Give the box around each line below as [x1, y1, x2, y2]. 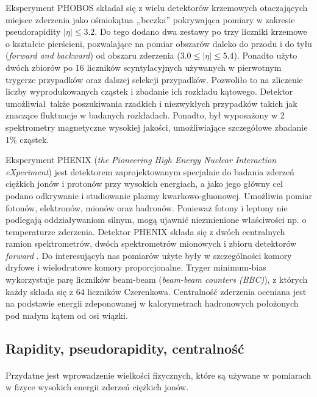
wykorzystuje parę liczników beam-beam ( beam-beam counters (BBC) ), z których [5, 273, 308, 286]
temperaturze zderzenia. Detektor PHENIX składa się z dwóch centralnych [5, 225, 285, 238]
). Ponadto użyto [233, 49, 297, 62]
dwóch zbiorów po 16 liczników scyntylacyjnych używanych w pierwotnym [5, 60, 282, 73]
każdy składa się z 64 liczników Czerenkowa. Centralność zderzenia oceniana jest [5, 285, 307, 297]
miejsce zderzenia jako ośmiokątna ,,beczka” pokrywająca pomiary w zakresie [5, 13, 295, 26]
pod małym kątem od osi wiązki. [5, 308, 128, 321]
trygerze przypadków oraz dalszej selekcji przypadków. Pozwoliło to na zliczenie [5, 73, 303, 86]
